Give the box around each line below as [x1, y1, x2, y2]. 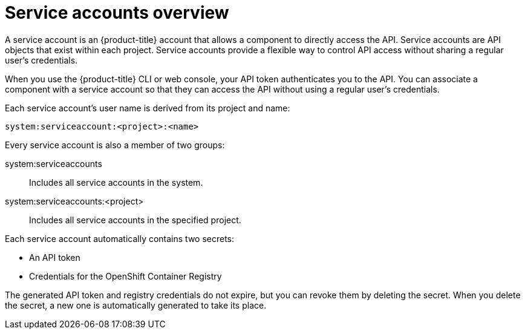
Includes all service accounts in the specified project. [29, 214, 241, 225]
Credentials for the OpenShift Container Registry [29, 270, 222, 281]
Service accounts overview [5, 2, 229, 23]
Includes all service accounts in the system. [29, 177, 203, 188]
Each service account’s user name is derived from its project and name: [5, 102, 290, 113]
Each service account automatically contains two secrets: [5, 233, 235, 244]
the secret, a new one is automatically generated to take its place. [5, 300, 267, 310]
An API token [29, 252, 80, 263]
